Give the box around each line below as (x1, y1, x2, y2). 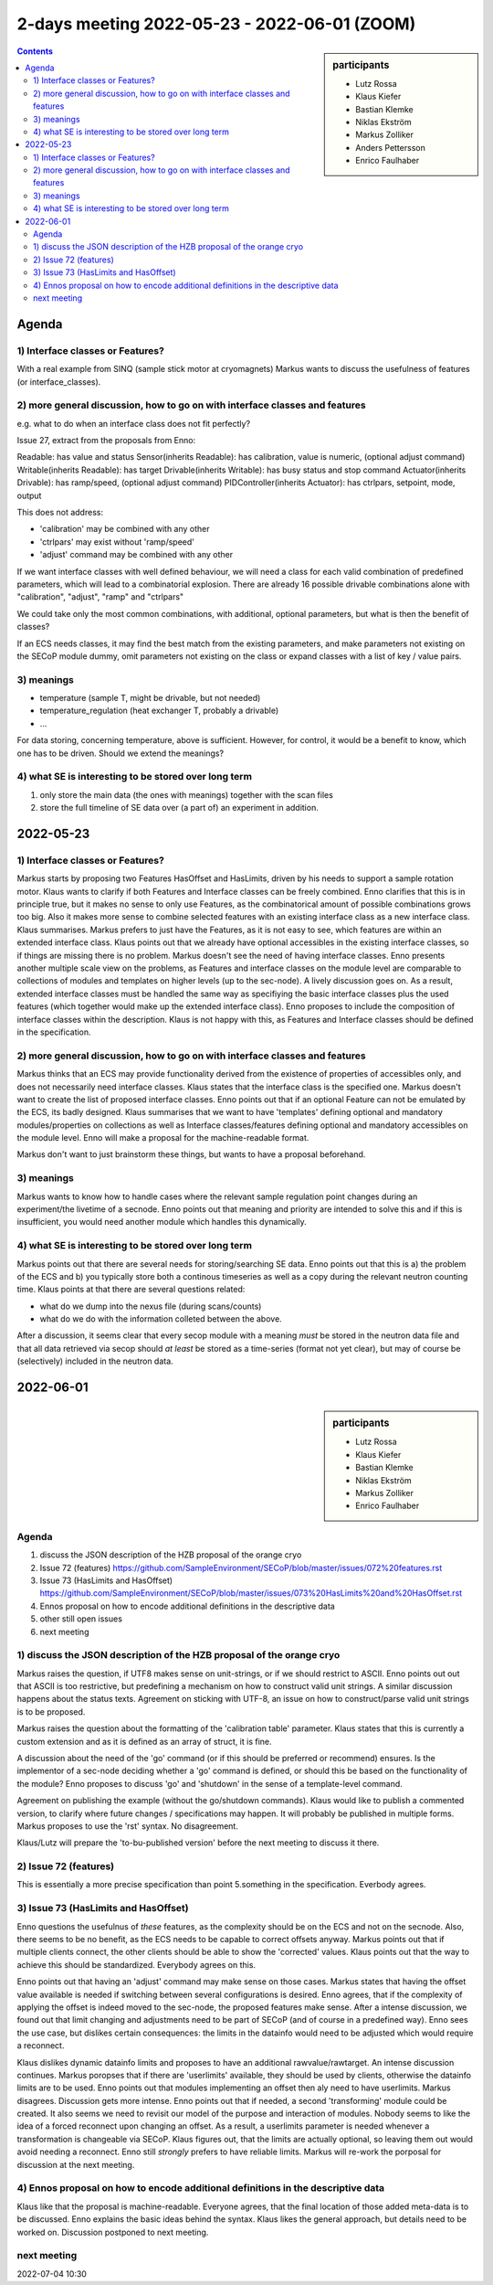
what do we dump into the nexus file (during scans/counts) (39, 1301, 262, 1312)
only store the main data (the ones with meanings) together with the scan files (39, 789, 333, 800)
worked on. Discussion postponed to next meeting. (16, 2227, 209, 2237)
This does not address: (16, 507, 104, 517)
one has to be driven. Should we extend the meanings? (16, 748, 224, 759)
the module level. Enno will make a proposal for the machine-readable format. (16, 1132, 309, 1143)
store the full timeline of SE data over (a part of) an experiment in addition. (39, 802, 319, 813)
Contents (16, 46, 54, 57)
